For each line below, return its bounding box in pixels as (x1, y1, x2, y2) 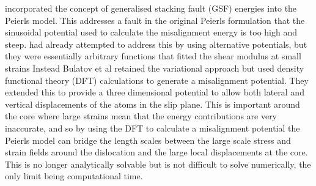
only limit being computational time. (5, 169, 143, 182)
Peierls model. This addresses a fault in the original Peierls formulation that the (5, 13, 305, 26)
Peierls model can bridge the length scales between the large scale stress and (5, 133, 291, 146)
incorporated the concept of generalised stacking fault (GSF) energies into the (5, 2, 297, 14)
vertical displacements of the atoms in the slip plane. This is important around (5, 97, 300, 110)
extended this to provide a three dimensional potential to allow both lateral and (5, 86, 304, 99)
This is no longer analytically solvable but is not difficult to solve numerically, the (5, 157, 311, 170)
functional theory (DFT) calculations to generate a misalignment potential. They (5, 73, 309, 86)
